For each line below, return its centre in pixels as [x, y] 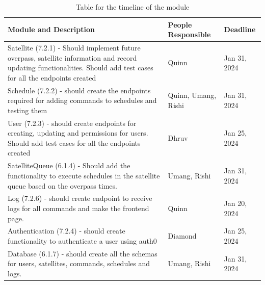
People [180, 24]
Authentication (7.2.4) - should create [67, 231]
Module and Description [51, 29]
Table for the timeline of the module [132, 7]
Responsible [189, 34]
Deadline [240, 29]
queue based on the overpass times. [62, 185]
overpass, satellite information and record [72, 57]
